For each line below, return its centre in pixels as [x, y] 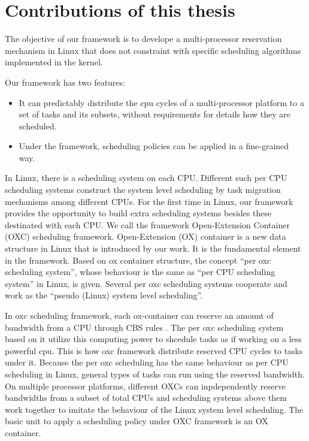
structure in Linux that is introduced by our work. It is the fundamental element [153, 248]
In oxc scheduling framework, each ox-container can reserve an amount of [139, 315]
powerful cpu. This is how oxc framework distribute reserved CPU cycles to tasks [154, 350]
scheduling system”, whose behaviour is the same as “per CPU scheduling [140, 272]
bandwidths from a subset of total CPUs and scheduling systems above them [146, 398]
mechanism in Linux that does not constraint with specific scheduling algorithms [153, 50]
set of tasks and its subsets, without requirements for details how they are [154, 114]
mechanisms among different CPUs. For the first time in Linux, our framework [149, 201]
